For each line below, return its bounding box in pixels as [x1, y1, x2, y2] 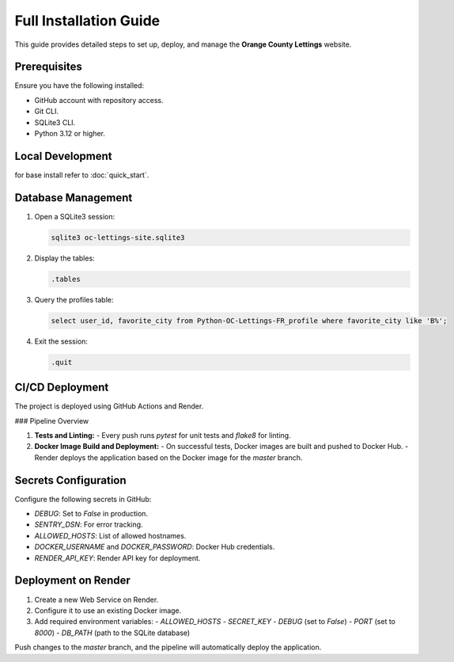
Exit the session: [34, 337, 89, 346]
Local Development [14, 149, 112, 162]
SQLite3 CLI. [34, 117, 76, 127]
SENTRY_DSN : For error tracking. [34, 519, 143, 530]
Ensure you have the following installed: [14, 81, 145, 90]
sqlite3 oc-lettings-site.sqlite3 [51, 233, 185, 242]
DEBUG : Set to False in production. [34, 509, 149, 519]
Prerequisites [14, 60, 82, 74]
